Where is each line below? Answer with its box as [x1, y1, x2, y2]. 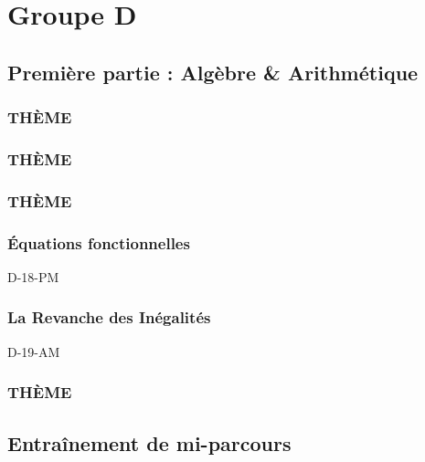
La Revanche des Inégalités [7, 306, 211, 329]
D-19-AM [7, 341, 60, 361]
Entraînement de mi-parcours [7, 428, 292, 457]
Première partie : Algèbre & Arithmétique [7, 58, 419, 86]
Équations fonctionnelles [7, 231, 190, 254]
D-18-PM [7, 267, 59, 286]
